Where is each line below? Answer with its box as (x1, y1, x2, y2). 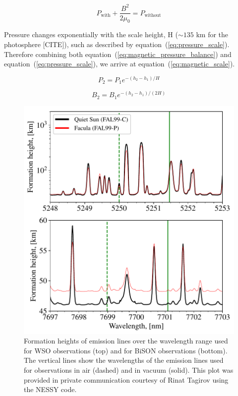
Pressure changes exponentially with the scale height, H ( (4, 29, 178, 40)
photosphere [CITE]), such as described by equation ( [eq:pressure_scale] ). (4, 39, 230, 49)
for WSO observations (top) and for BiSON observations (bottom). (24, 345, 228, 355)
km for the (196, 29, 229, 40)
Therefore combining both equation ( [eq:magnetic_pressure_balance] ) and (4, 49, 232, 59)
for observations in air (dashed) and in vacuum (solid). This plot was (24, 365, 234, 375)
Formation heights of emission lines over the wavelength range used (24, 336, 228, 346)
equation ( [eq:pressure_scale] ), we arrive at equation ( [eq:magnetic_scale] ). (4, 58, 235, 69)
